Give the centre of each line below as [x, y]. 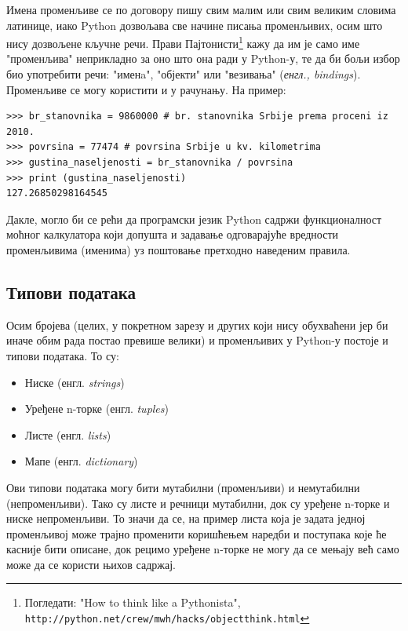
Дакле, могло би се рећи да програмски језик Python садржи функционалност [194, 219]
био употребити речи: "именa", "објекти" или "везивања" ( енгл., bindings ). [184, 74]
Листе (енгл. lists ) [68, 434]
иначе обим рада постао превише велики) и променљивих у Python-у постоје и [197, 340]
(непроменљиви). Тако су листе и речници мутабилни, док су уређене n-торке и [198, 503]
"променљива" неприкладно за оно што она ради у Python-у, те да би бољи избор [203, 58]
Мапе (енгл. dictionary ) [81, 461]
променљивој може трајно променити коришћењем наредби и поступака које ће [197, 533]
